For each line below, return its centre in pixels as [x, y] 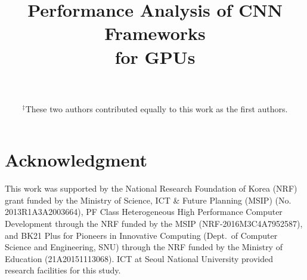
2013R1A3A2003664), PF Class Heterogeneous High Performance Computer [144, 212]
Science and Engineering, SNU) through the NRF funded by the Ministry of [144, 247]
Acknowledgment [76, 160]
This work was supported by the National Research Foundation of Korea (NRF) [151, 188]
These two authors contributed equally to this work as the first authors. [156, 108]
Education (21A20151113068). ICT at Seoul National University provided [139, 258]
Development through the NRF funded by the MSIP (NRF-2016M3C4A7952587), [154, 223]
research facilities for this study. [63, 270]
